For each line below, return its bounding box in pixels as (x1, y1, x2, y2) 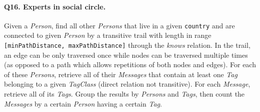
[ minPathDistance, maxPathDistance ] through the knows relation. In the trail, (4, 40, 250, 50)
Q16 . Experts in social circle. (4, 1, 106, 11)
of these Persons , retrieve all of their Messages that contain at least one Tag (4, 69, 237, 79)
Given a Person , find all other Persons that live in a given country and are (4, 20, 235, 30)
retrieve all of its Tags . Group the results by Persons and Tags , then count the (4, 89, 245, 99)
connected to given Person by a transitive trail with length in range (4, 30, 211, 40)
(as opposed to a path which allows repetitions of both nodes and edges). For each (4, 59, 256, 70)
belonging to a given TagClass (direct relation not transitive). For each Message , (4, 79, 250, 89)
